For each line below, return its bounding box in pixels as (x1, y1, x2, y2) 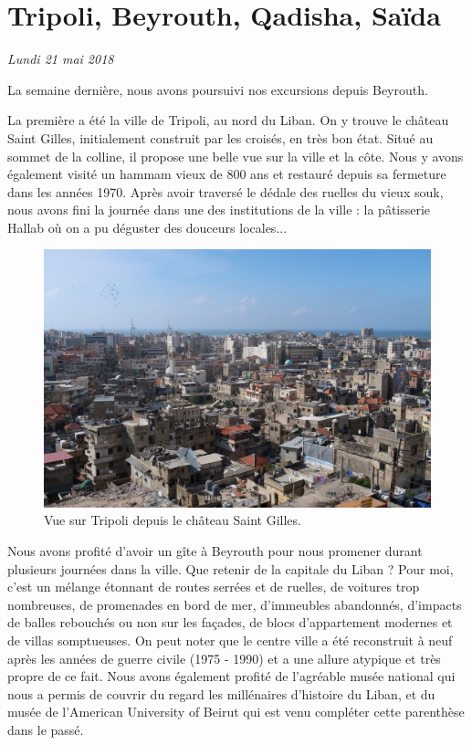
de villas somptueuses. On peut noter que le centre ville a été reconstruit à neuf (7, 631, 453, 650)
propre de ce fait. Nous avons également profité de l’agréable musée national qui (7, 666, 456, 686)
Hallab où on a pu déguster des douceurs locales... (7, 217, 288, 236)
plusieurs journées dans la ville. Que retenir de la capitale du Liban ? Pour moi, (7, 559, 454, 578)
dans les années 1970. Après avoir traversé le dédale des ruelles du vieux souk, (7, 182, 444, 201)
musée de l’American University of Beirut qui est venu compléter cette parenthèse (7, 702, 465, 721)
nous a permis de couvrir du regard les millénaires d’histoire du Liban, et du (7, 684, 435, 703)
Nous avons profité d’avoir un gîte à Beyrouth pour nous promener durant (7, 541, 423, 561)
